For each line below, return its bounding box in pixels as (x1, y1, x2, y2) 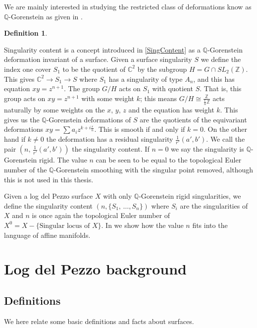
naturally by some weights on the (4, 105, 105, 115)
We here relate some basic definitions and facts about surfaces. (4, 316, 194, 326)
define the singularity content (4, 200, 93, 211)
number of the (4, 164, 47, 174)
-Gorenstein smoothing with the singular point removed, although (53, 164, 253, 174)
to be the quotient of (62, 63, 126, 74)
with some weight (81, 93, 134, 103)
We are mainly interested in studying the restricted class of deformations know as (4, 1, 252, 11)
